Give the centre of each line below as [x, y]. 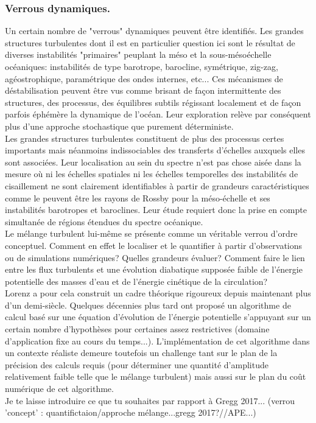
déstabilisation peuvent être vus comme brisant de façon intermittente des [143, 90]
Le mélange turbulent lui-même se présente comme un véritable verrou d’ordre [151, 233]
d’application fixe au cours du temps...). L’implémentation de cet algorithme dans [157, 341]
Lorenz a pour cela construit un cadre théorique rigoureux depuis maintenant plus [158, 293]
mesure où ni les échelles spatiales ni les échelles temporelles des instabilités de [152, 174]
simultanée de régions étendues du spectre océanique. [104, 221]
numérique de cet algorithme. [59, 389]
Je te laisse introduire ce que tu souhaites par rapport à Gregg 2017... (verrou [150, 400]
